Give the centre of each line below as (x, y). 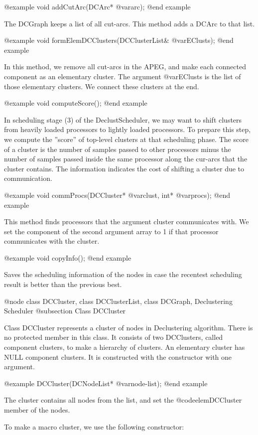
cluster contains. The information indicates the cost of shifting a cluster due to (124, 168)
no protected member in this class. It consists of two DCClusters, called (114, 337)
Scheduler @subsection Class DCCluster (65, 311)
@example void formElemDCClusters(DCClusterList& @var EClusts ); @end (119, 40)
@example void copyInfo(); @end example (68, 257)
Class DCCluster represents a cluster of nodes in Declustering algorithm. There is (129, 327)
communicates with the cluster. (52, 241)
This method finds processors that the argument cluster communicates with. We (127, 221)
